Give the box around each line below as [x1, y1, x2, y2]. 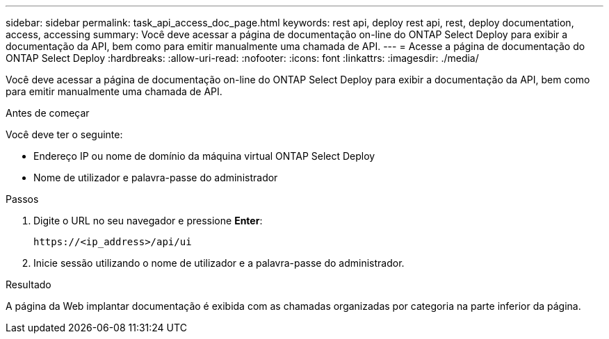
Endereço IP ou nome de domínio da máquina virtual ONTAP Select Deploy [33, 150, 375, 162]
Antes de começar [6, 107, 90, 119]
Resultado [6, 279, 51, 290]
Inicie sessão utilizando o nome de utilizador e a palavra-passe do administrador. [33, 257, 405, 269]
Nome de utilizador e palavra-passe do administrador [33, 172, 278, 183]
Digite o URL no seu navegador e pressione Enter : [33, 215, 263, 226]
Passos [6, 193, 39, 205]
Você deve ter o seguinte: [6, 129, 123, 140]
